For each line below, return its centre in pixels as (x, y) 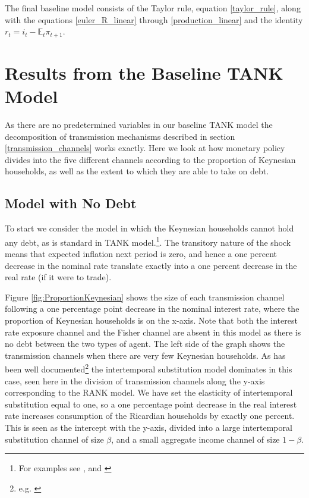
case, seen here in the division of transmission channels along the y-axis (135, 380)
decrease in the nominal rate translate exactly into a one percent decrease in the (151, 265)
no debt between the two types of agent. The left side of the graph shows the (145, 344)
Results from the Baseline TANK (144, 72)
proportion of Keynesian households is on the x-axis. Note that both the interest (151, 320)
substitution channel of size (54, 439)
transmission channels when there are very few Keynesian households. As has (145, 355)
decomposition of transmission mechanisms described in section (120, 136)
